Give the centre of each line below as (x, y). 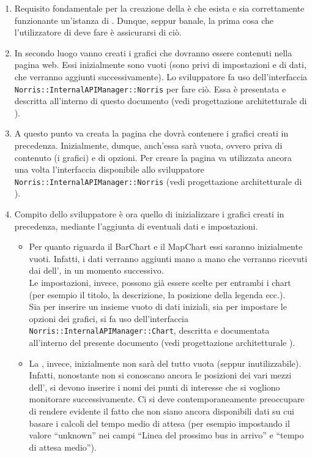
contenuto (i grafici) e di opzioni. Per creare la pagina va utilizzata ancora (153, 157)
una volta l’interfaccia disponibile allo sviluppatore (109, 169)
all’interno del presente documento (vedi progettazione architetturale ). (162, 343)
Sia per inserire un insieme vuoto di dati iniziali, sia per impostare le (158, 306)
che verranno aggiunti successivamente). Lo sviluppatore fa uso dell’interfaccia (161, 76)
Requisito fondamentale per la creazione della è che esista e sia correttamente (159, 8)
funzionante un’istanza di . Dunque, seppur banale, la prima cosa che (144, 20)
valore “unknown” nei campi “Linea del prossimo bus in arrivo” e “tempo (166, 435)
